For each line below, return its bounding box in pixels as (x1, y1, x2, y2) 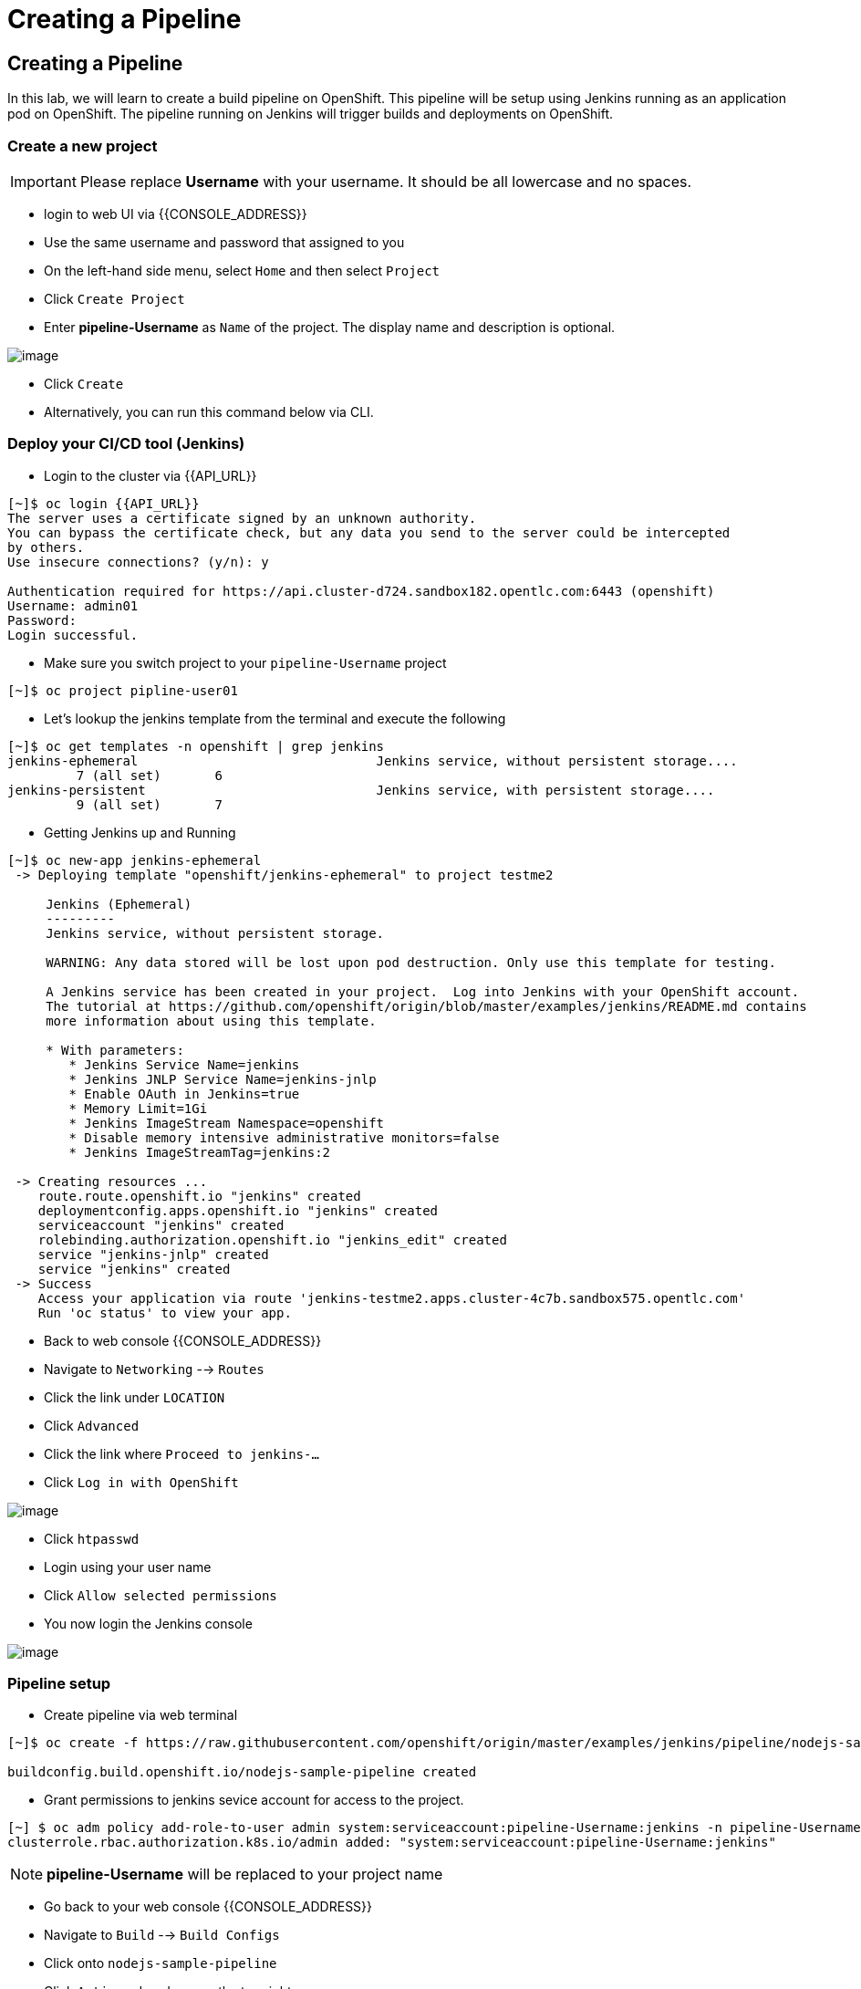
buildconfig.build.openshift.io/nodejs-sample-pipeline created (7, 1765, 477, 1780)
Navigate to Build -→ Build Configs (44, 1927, 280, 1943)
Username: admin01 (7, 598, 139, 613)
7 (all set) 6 (76, 767, 223, 783)
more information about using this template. (46, 1013, 377, 1028)
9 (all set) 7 (76, 797, 223, 812)
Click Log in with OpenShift (44, 1474, 239, 1490)
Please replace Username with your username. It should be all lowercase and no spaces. (79, 172, 692, 191)
